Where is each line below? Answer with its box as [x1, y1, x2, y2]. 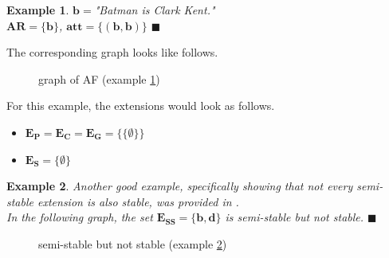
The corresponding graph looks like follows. [6, 44, 218, 61]
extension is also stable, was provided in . [37, 193, 239, 209]
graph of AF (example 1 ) [38, 70, 160, 87]
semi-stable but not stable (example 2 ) [38, 235, 227, 252]
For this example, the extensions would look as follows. [6, 97, 275, 114]
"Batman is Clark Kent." [94, 2, 215, 18]
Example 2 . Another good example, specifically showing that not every [6, 178, 353, 194]
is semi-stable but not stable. [225, 209, 364, 225]
